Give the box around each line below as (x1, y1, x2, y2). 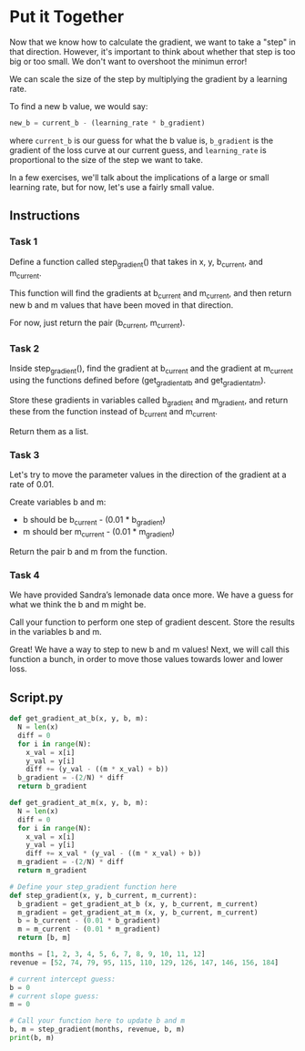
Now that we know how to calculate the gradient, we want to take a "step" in (9, 36, 296, 47)
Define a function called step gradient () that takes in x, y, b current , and (9, 256, 264, 270)
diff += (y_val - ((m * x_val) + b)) (25, 765, 169, 774)
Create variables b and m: (9, 496, 107, 507)
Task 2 (9, 342, 40, 354)
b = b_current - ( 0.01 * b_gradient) (17, 916, 161, 925)
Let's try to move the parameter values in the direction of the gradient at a (9, 469, 287, 480)
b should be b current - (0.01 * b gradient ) (22, 515, 166, 527)
